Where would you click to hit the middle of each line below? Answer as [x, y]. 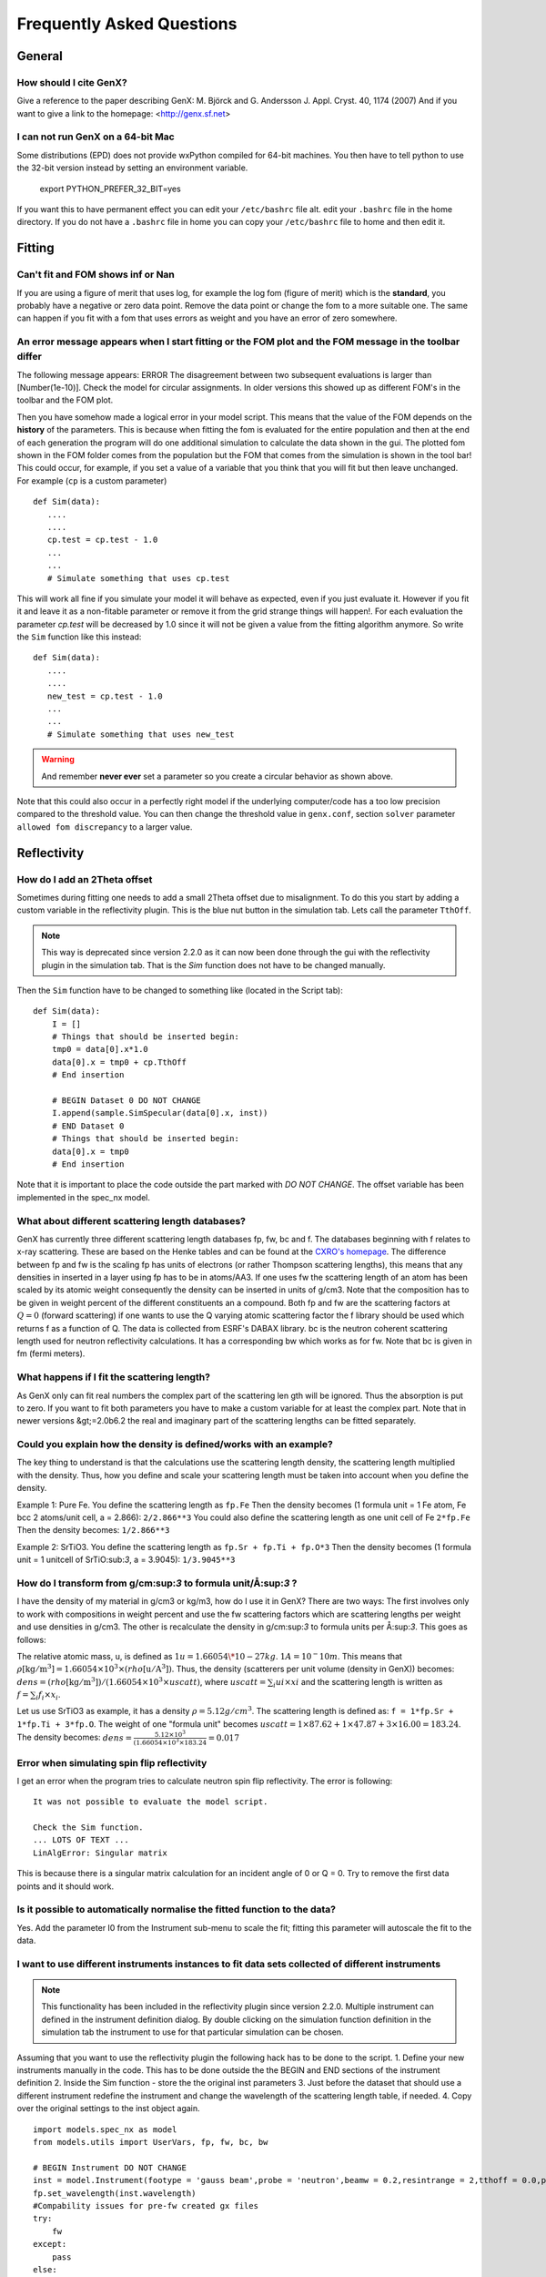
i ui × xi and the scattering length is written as [358, 1683]
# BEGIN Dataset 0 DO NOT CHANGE [126, 1101]
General [40, 56]
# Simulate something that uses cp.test [138, 578]
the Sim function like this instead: [79, 637]
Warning [58, 760]
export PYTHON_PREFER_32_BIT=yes [110, 189]
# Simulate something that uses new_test [141, 734]
